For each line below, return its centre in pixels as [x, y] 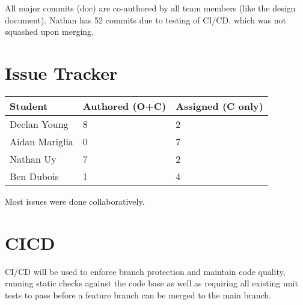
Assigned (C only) [219, 106]
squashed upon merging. [49, 32]
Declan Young [39, 124]
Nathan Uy [33, 159]
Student [29, 106]
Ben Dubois [34, 176]
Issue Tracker [61, 72]
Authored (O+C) [124, 106]
